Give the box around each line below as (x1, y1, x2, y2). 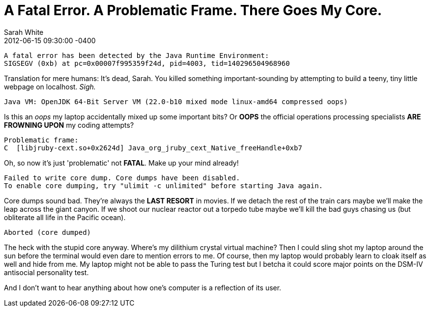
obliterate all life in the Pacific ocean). (4, 213, 126, 222)
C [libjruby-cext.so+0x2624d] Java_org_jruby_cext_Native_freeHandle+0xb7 (4, 143, 302, 152)
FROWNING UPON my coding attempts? (4, 120, 134, 129)
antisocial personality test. (4, 268, 89, 277)
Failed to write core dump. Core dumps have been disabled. (4, 173, 240, 182)
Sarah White (4, 28, 44, 36)
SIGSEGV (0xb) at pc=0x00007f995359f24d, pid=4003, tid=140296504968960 (4, 59, 290, 67)
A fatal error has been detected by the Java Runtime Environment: (4, 51, 269, 59)
